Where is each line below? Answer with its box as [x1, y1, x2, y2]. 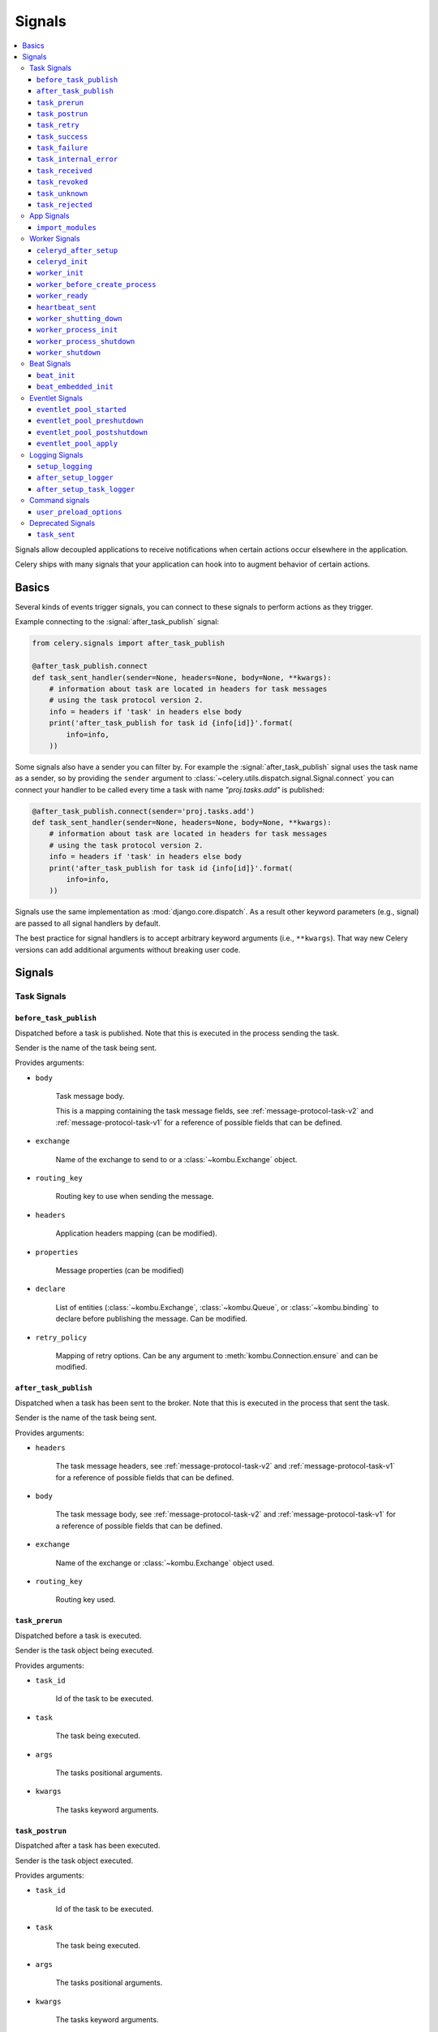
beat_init [36, 371, 75, 380]
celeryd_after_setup [36, 245, 118, 255]
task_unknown [36, 189, 88, 198]
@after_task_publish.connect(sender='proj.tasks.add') [32, 806, 255, 816]
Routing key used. [55, 1595, 116, 1604]
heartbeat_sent [36, 302, 97, 312]
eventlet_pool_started [36, 405, 127, 415]
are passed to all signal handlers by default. [15, 918, 161, 928]
